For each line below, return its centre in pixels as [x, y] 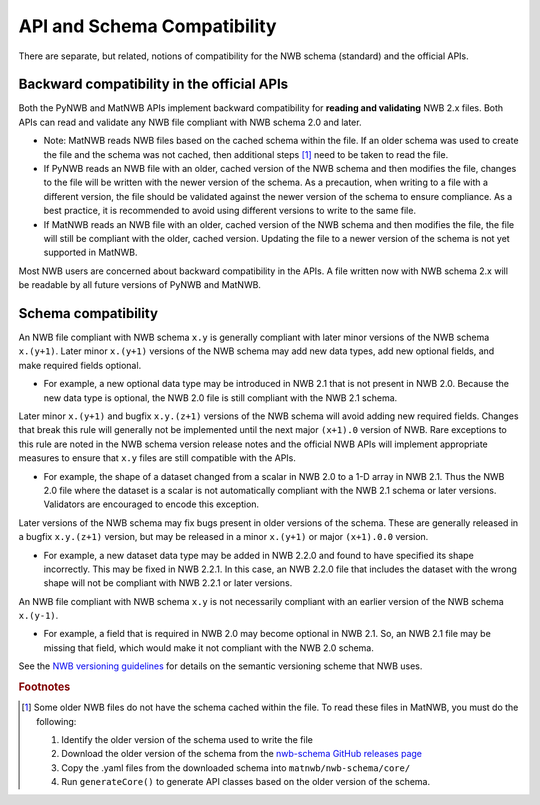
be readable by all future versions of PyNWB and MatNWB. [140, 285]
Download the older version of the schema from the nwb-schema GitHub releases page [241, 754]
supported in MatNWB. [91, 252]
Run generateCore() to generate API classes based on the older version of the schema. [245, 782]
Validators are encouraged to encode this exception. [151, 504]
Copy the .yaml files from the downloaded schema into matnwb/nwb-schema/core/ [236, 767]
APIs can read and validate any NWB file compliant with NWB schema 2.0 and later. [190, 122]
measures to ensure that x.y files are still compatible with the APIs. [157, 458]
